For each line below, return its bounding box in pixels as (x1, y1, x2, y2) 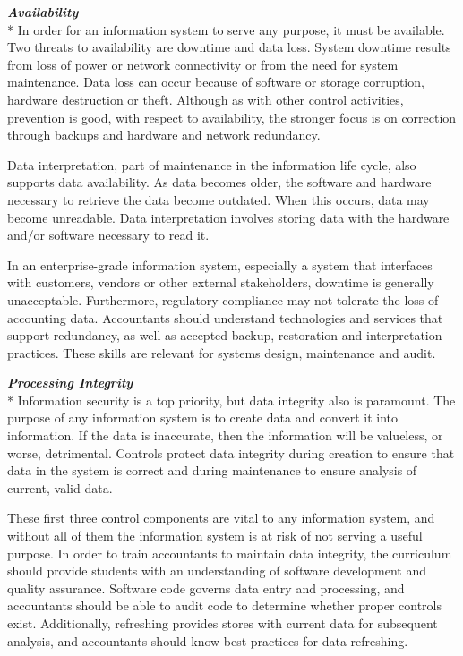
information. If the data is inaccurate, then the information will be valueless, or (7, 426, 443, 445)
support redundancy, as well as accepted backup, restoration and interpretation (7, 326, 442, 345)
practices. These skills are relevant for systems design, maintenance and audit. (7, 343, 436, 362)
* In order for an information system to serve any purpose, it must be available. (7, 20, 445, 38)
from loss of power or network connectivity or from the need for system (7, 55, 399, 73)
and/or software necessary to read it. (7, 226, 210, 244)
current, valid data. (7, 478, 113, 497)
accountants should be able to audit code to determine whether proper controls (7, 596, 442, 615)
